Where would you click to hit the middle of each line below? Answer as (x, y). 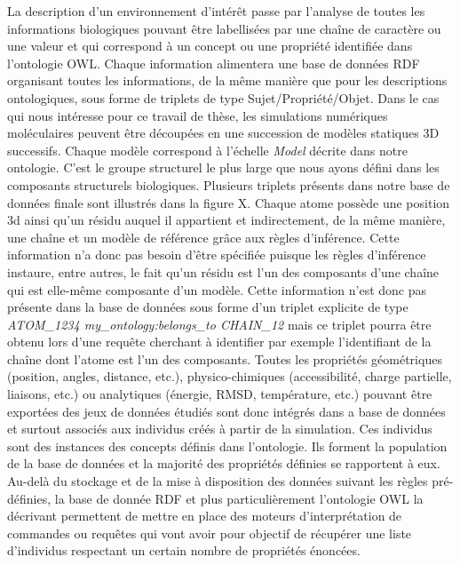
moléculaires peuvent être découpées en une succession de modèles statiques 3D (223, 133)
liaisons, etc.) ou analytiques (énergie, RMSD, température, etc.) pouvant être (220, 394)
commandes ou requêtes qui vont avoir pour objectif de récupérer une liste (210, 533)
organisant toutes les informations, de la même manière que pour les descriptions (227, 80)
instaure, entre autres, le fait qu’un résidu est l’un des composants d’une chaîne (223, 271)
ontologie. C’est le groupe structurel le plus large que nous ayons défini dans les (223, 167)
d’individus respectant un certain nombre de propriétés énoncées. (184, 550)
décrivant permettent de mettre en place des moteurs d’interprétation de (205, 516)
